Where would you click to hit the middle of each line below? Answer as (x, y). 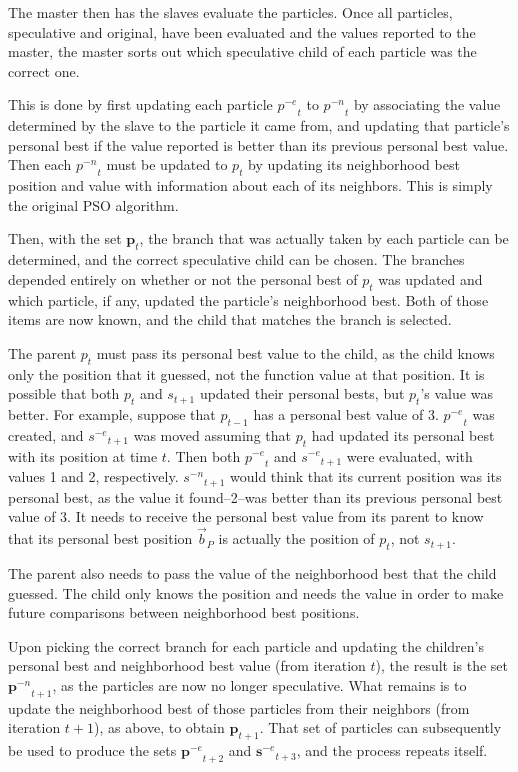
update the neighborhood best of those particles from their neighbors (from (239, 707)
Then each (40, 164)
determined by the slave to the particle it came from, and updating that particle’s (259, 125)
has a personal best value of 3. (346, 413)
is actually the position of (296, 538)
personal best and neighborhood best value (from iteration (187, 665)
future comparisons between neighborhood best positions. (184, 612)
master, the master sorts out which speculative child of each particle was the (242, 51)
